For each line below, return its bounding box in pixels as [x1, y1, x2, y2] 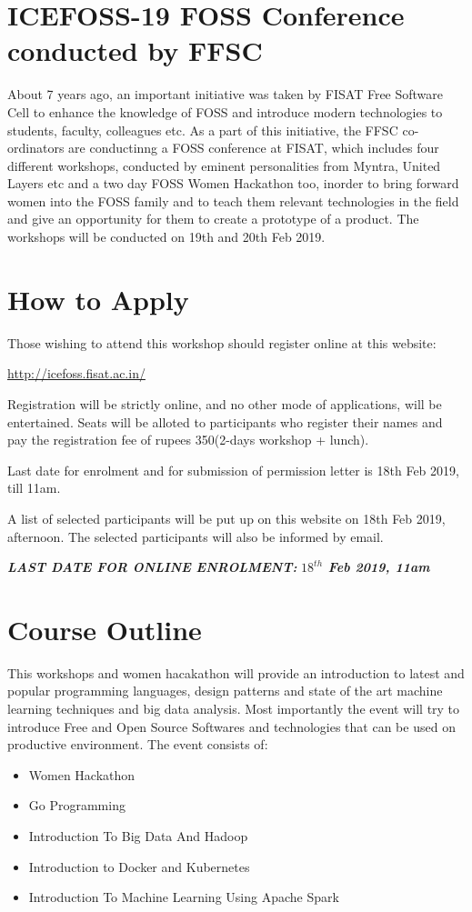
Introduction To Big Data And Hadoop [28, 827, 248, 845]
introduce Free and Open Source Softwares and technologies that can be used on [7, 717, 456, 736]
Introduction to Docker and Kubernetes [28, 857, 250, 876]
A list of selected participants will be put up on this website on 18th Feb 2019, [7, 508, 446, 527]
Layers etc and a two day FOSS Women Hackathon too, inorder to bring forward [7, 174, 459, 193]
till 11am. [7, 478, 61, 497]
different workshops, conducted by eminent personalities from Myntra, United [7, 155, 441, 175]
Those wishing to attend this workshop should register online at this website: [7, 333, 437, 352]
